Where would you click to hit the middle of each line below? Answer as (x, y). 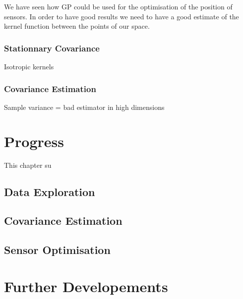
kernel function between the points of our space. (77, 26)
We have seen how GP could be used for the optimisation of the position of (118, 6)
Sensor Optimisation (57, 250)
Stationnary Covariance (52, 48)
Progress (34, 141)
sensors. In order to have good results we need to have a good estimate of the (121, 16)
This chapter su (28, 165)
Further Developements (86, 286)
